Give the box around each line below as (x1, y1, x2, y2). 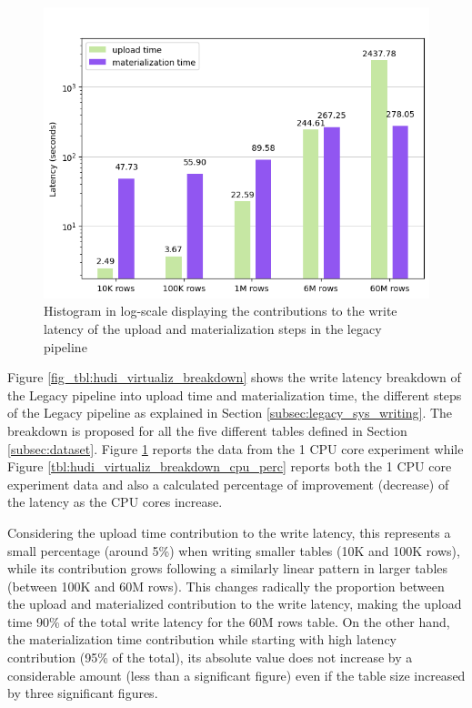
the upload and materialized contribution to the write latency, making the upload (7, 594, 462, 613)
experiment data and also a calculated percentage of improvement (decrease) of (7, 474, 449, 493)
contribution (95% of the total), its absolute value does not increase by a (7, 648, 413, 667)
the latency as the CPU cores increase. (7, 492, 223, 511)
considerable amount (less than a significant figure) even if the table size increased (7, 665, 466, 684)
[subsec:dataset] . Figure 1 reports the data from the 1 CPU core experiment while (7, 439, 464, 458)
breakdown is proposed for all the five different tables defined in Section (7, 420, 407, 440)
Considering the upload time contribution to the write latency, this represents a (7, 522, 451, 541)
